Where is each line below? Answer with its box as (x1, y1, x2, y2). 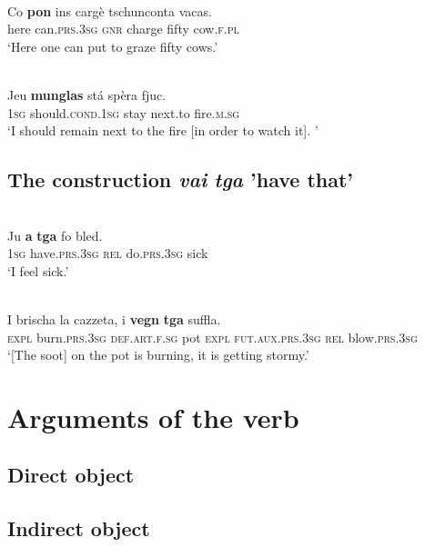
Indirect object (7, 514, 150, 542)
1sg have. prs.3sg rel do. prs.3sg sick (7, 244, 208, 263)
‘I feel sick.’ (7, 261, 69, 280)
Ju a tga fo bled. (7, 225, 103, 244)
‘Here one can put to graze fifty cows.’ (7, 36, 218, 55)
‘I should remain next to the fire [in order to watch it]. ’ (7, 121, 319, 140)
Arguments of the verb (7, 398, 299, 435)
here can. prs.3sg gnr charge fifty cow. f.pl (7, 19, 239, 38)
